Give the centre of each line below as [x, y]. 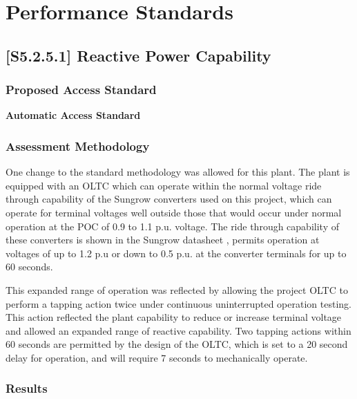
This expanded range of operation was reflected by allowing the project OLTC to [177, 289]
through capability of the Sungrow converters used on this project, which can [169, 199]
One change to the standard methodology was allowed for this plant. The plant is [178, 172]
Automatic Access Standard [73, 115]
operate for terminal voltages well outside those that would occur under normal [174, 212]
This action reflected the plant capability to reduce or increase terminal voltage [174, 317]
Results [27, 388]
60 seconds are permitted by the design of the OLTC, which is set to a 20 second [177, 344]
